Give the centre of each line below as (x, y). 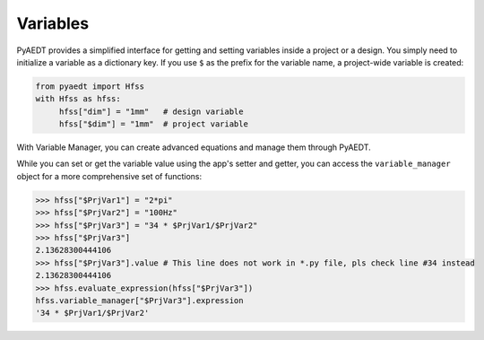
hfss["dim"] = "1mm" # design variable (151, 111)
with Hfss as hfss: (78, 99)
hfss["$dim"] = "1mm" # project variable (153, 124)
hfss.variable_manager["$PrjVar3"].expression (139, 300)
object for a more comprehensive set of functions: (109, 176)
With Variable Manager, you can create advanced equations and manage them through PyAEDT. (194, 147)
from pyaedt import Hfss (90, 86)
